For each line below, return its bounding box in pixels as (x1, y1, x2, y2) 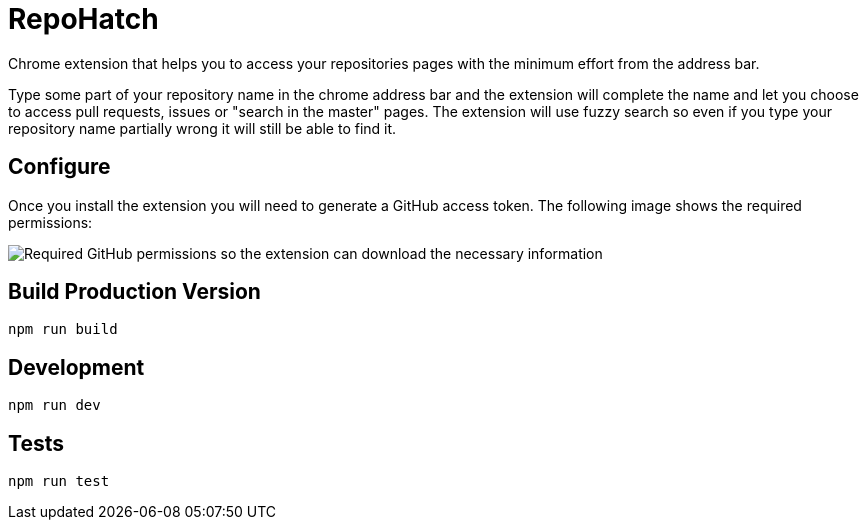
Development (8, 354, 145, 380)
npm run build (8, 321, 118, 338)
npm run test (8, 473, 110, 490)
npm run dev (8, 397, 101, 414)
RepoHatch (8, 2, 159, 36)
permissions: (8, 213, 93, 231)
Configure (8, 154, 111, 180)
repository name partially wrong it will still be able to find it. (8, 119, 397, 137)
